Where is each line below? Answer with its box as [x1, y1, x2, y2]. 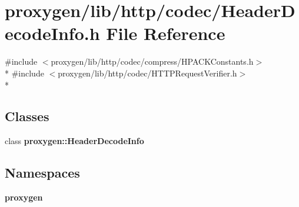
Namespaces [5, 163, 80, 182]
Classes [5, 107, 49, 125]
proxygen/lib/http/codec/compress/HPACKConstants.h [51, 55, 254, 68]
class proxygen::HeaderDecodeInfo [5, 135, 144, 147]
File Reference [106, 21, 225, 45]
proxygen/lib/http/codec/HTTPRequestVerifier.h [58, 66, 237, 79]
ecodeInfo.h [5, 21, 100, 45]
